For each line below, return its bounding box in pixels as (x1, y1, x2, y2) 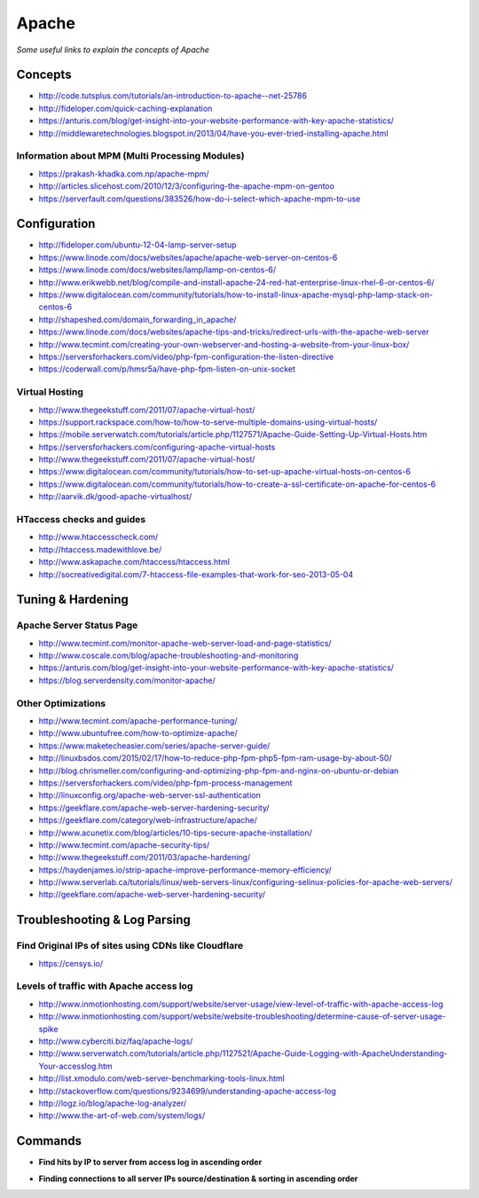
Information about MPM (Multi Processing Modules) (16, 150, 245, 162)
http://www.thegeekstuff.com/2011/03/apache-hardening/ (38, 852, 251, 863)
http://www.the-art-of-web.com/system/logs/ (38, 1110, 206, 1121)
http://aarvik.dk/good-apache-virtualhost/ (38, 491, 192, 502)
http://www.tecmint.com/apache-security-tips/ (38, 839, 210, 850)
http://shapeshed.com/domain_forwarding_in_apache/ (38, 314, 237, 325)
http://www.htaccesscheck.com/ (38, 532, 159, 543)
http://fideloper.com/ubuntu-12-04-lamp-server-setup (38, 239, 237, 250)
